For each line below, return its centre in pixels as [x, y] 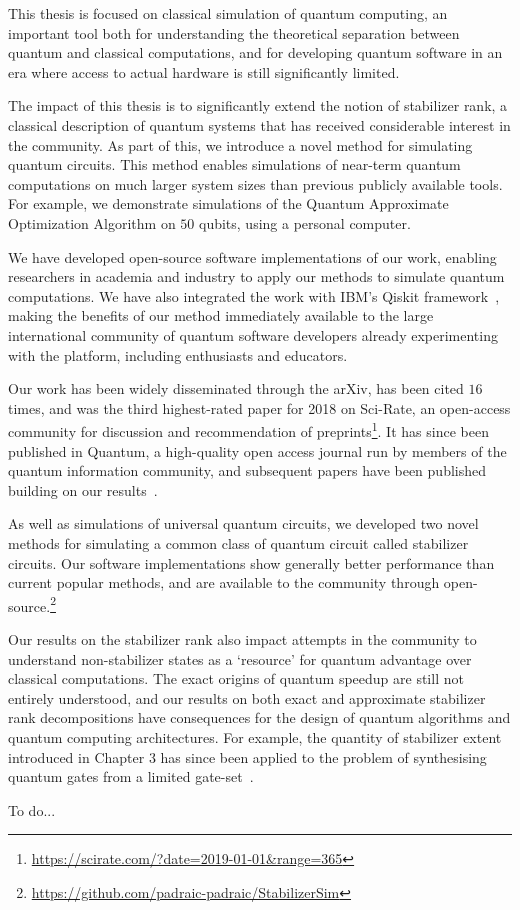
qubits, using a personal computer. [305, 222]
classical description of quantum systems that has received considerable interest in [259, 124]
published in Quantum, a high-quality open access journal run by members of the [257, 450]
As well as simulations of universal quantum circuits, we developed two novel [243, 523]
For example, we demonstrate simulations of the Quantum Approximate [228, 203]
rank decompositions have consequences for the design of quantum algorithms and [259, 717]
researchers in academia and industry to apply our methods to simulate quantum [256, 276]
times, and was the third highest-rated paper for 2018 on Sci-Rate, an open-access [259, 407]
